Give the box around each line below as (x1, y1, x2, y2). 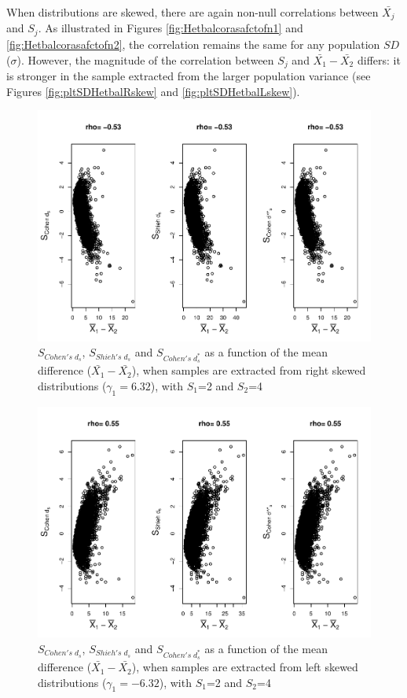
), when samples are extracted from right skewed (131, 362, 366, 379)
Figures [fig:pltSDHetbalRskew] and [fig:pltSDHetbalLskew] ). (6, 83, 300, 99)
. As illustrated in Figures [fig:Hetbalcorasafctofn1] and (38, 20, 303, 36)
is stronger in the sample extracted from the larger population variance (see (6, 67, 371, 83)
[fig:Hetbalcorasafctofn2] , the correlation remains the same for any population (6, 35, 380, 52)
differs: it (357, 51, 401, 68)
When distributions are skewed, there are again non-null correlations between (6, 4, 379, 20)
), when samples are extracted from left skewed (131, 659, 358, 675)
